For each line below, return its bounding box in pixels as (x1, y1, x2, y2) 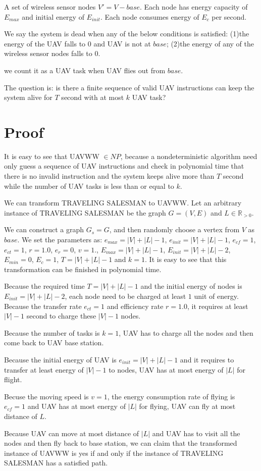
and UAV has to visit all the (152, 428, 240, 438)
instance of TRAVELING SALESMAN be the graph (4, 207, 166, 218)
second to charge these (26, 310, 96, 321)
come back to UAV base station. (4, 337, 104, 348)
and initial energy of (22, 11, 84, 22)
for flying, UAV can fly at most (139, 401, 236, 411)
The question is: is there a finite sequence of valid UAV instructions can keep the (4, 82, 254, 92)
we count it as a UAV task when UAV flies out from (4, 65, 166, 75)
